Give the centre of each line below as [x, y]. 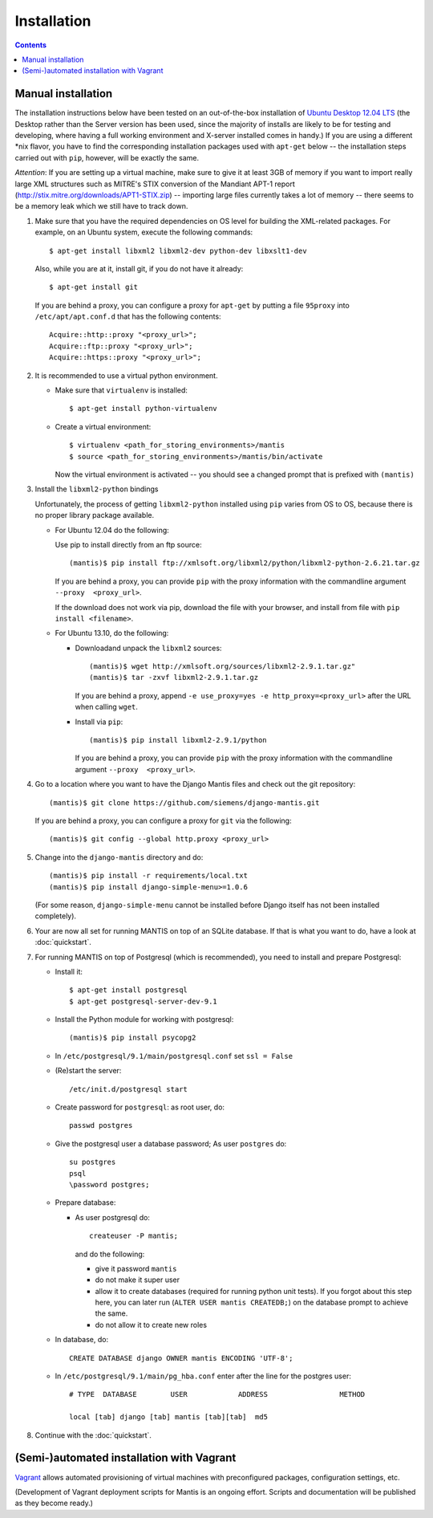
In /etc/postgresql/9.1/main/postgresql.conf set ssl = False [174, 1056]
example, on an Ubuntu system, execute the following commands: [144, 232]
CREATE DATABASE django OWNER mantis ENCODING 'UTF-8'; [181, 1358]
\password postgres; [109, 1184]
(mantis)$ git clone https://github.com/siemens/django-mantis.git [184, 802]
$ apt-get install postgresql [129, 990]
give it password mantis [136, 1268]
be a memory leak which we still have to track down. [101, 206]
